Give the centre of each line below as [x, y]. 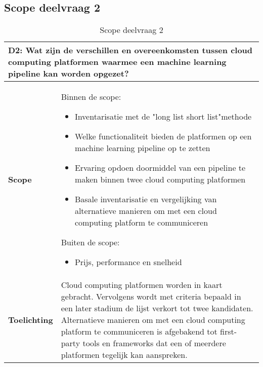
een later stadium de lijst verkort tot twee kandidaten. [157, 308]
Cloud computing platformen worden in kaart [142, 285]
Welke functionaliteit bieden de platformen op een [163, 136]
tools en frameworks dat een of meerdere [154, 343]
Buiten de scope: [90, 242]
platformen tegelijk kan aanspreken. [124, 355]
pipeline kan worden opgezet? [69, 74]
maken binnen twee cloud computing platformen [160, 179]
